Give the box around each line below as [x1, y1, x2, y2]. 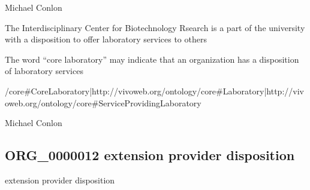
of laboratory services [5, 65, 83, 77]
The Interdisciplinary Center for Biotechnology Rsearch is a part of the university [5, 21, 305, 33]
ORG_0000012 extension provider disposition [5, 146, 295, 164]
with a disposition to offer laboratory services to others [5, 33, 207, 45]
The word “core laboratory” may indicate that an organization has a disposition [5, 53, 299, 65]
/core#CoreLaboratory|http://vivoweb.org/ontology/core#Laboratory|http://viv [5, 84, 304, 97]
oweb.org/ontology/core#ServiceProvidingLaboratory [5, 96, 201, 109]
